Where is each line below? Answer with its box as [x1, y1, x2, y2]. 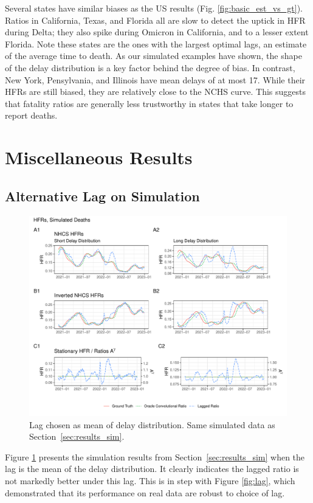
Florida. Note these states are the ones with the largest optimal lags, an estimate [5, 37, 307, 50]
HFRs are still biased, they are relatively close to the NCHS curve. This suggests [5, 85, 306, 98]
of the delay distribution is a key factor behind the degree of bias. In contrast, [5, 61, 295, 74]
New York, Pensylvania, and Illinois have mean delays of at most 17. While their [5, 73, 306, 86]
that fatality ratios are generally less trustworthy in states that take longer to [5, 97, 294, 109]
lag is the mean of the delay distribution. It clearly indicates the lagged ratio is [5, 462, 299, 475]
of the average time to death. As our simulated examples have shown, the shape [5, 49, 302, 62]
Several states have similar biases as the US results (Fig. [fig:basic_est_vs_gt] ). [5, 2, 303, 14]
